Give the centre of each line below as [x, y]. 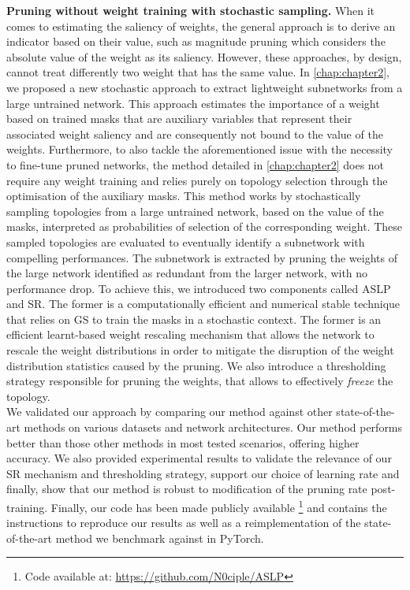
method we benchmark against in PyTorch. [160, 538]
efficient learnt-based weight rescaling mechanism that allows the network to [190, 334]
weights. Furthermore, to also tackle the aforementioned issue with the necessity [199, 149]
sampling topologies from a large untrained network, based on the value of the [195, 211]
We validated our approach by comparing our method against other [170, 412]
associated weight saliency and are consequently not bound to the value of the [195, 134]
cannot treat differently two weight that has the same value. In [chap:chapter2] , [198, 72]
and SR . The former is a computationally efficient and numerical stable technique [203, 304]
